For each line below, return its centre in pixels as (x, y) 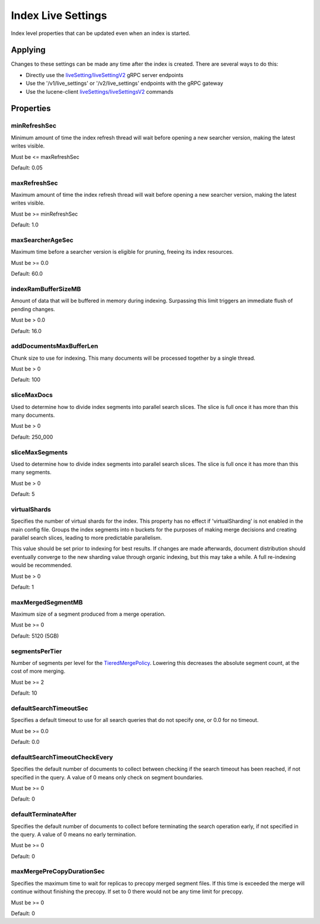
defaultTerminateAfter (44, 814)
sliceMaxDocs (32, 395)
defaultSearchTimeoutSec (49, 708)
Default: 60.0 (27, 274)
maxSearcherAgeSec (42, 240)
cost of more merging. (38, 671)
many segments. (31, 472)
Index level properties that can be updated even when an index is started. (101, 33)
